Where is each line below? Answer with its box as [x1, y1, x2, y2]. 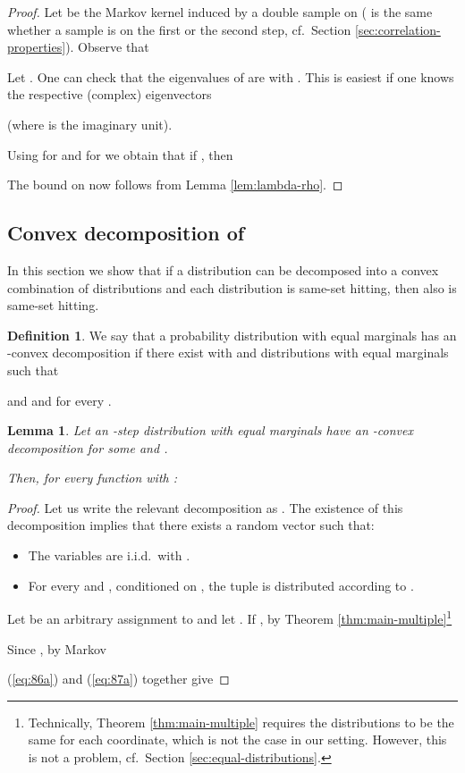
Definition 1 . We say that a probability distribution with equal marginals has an [7, 325, 457, 344]
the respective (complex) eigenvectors [7, 85, 212, 104]
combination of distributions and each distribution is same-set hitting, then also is [7, 278, 457, 297]
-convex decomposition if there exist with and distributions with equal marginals [7, 343, 449, 362]
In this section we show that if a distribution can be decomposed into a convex [7, 260, 439, 279]
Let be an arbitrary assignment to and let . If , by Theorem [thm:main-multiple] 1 [7, 607, 452, 627]
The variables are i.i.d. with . [28, 546, 190, 565]
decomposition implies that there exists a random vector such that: [7, 516, 375, 534]
